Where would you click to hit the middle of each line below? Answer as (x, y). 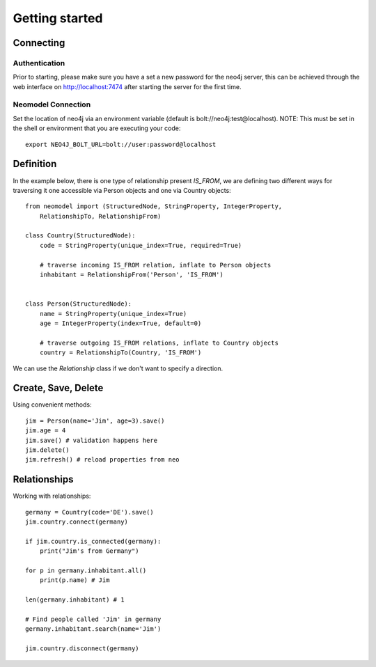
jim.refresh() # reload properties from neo (103, 460)
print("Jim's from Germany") (89, 551)
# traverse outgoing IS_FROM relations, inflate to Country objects (159, 343)
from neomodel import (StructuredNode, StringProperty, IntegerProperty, (154, 206)
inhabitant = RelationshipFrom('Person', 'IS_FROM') (132, 275)
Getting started (58, 18)
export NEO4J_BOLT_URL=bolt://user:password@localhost (121, 144)
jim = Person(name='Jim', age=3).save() (95, 421)
